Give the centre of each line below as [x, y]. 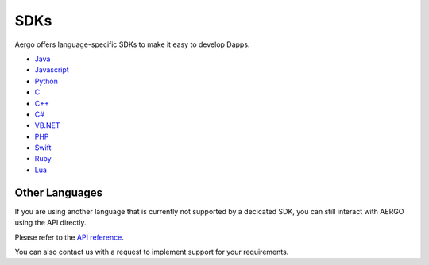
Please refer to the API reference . [70, 237]
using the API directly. [50, 223]
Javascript [52, 70]
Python [46, 81]
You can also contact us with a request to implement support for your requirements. [152, 252]
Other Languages [59, 192]
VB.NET [47, 125]
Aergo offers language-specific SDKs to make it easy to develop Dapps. [132, 44]
